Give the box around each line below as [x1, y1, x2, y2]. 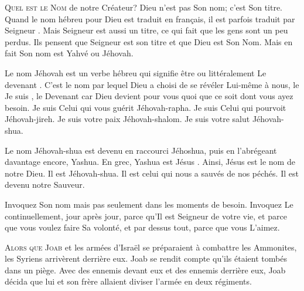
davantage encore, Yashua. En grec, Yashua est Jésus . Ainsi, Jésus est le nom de [5, 155, 295, 168]
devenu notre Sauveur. [5, 178, 85, 191]
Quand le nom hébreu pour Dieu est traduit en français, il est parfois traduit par [5, 12, 295, 25]
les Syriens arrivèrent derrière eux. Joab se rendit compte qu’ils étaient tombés [5, 252, 287, 265]
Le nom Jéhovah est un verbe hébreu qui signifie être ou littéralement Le [5, 66, 267, 79]
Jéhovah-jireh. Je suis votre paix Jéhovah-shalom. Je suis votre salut [5, 113, 250, 125]
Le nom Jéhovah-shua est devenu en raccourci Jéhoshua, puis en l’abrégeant [5, 144, 277, 156]
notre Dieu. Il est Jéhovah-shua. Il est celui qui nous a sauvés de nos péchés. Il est [5, 167, 299, 179]
